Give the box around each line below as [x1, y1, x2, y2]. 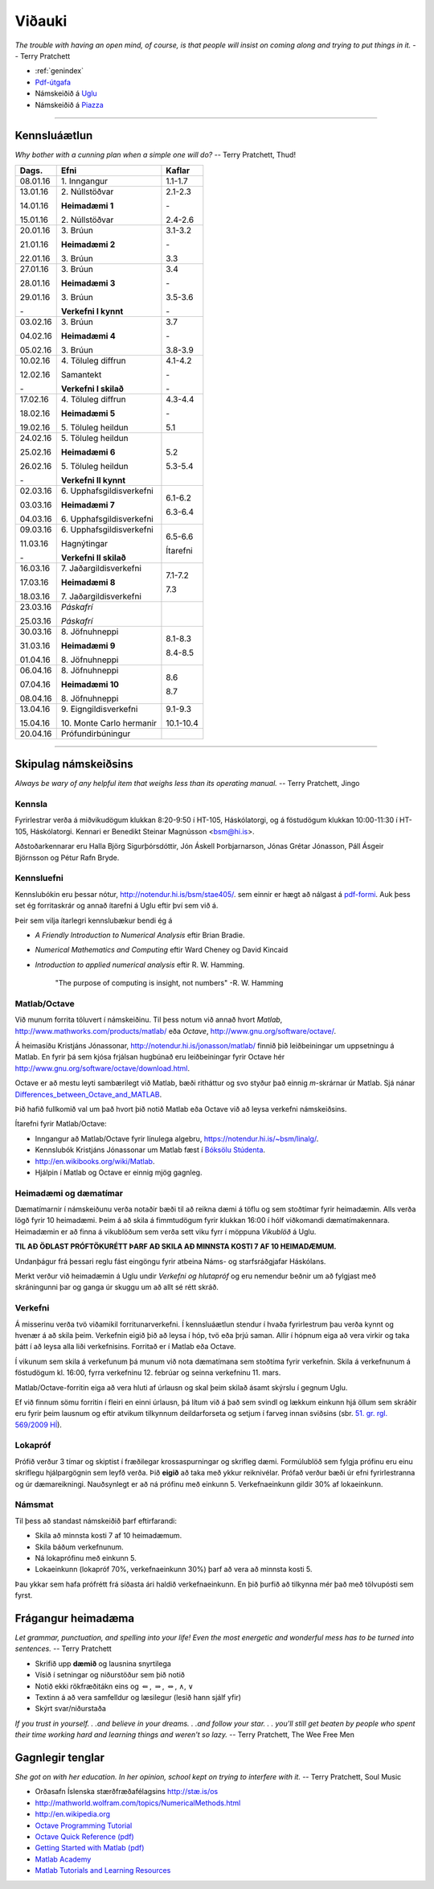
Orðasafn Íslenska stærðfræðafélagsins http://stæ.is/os [35, 1787, 219, 1796]
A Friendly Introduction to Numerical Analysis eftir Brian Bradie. [35, 930, 245, 940]
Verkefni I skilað [60, 383, 125, 394]
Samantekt [60, 368, 102, 380]
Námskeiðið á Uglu [35, 88, 98, 98]
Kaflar [166, 165, 190, 176]
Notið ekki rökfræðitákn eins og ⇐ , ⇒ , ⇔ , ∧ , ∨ [35, 1681, 194, 1691]
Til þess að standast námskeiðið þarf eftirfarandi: [14, 1516, 177, 1525]
